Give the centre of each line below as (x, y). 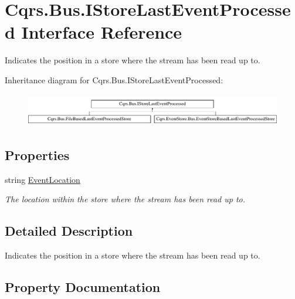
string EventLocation (43, 179)
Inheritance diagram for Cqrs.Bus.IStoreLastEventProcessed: (114, 79)
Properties (37, 154)
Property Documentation (83, 286)
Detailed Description (69, 231)
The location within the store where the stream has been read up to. (125, 199)
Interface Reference (102, 32)
